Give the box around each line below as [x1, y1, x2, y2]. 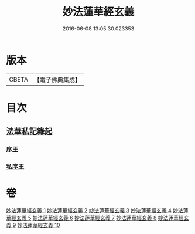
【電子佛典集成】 [33, 76, 81, 84]
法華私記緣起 [6, 127, 53, 137]
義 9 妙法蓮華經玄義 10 [6, 222, 60, 229]
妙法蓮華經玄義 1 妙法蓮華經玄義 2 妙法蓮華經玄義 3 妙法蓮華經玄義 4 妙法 [6, 207, 183, 214]
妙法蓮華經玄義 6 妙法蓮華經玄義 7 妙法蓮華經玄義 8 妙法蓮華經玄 [32, 215, 189, 222]
